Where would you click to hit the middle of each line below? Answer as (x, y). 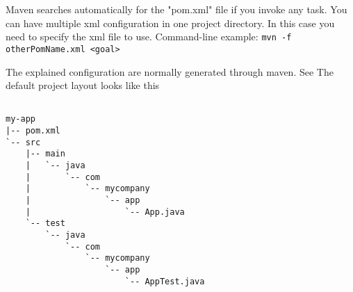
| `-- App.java (105, 212)
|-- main (45, 154)
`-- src (23, 142)
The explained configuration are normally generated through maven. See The (170, 71)
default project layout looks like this (83, 85)
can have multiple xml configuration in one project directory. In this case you (170, 23)
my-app (20, 119)
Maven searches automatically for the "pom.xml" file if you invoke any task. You (176, 9)
